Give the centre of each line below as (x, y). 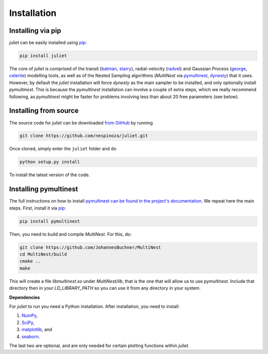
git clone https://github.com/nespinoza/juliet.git (84, 136)
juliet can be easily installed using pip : (48, 43)
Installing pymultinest (44, 189)
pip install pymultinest (50, 221)
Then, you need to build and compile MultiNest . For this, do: (70, 234)
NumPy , (30, 316)
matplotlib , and (37, 330)
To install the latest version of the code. (50, 175)
